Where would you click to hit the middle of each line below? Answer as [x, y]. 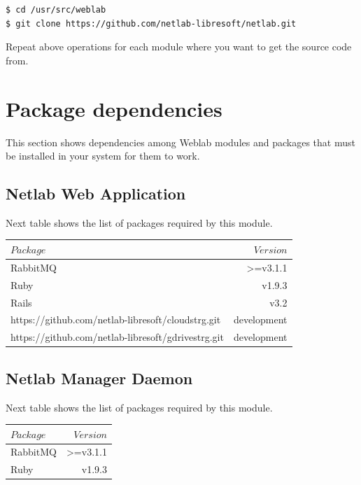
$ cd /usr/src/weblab [56, 10]
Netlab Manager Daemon [99, 378]
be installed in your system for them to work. [103, 156]
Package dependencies [114, 108]
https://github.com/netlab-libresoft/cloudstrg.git [116, 319]
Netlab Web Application [96, 194]
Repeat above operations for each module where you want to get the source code [179, 47]
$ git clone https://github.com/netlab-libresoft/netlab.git [151, 23]
